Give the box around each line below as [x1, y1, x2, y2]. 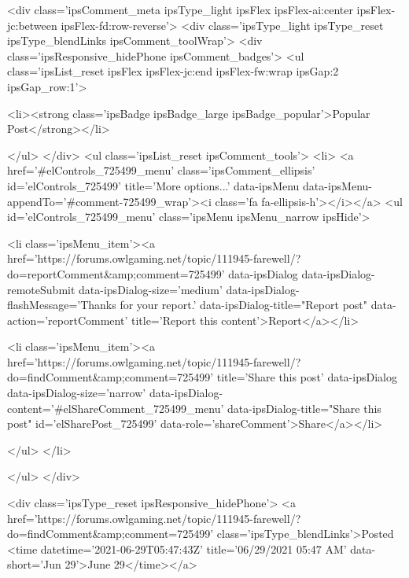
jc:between [7, 17, 57, 33]
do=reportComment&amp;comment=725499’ [7, 265, 225, 282]
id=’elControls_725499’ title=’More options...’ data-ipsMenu [7, 177, 300, 193]
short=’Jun [7, 556, 61, 572]
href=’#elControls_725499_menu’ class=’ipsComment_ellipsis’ [7, 162, 315, 179]
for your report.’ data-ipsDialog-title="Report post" [120, 296, 368, 313]
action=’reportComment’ [7, 311, 128, 328]
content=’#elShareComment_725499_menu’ [7, 399, 224, 416]
